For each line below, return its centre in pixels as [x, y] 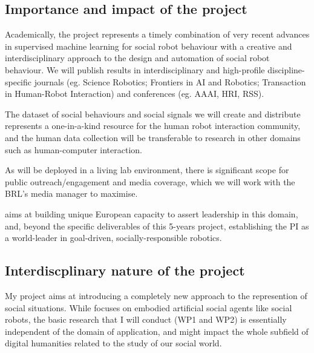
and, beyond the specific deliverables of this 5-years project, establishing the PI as [157, 226]
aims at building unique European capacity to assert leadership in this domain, [152, 213]
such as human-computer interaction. [74, 149]
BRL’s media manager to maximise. [71, 193]
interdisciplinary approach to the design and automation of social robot [137, 58]
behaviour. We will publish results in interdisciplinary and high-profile [135, 69]
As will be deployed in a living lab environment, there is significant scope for [147, 170]
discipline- [286, 69]
